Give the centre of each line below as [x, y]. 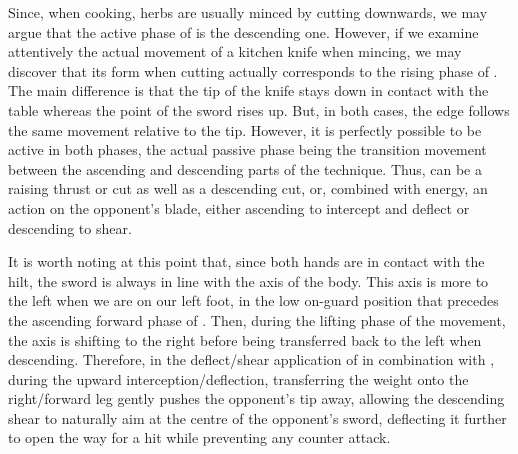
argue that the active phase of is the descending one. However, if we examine [243, 31]
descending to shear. [70, 227]
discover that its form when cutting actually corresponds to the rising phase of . [253, 70]
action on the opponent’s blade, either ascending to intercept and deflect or [239, 207]
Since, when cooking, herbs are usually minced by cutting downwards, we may [248, 12]
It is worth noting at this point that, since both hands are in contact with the [246, 261]
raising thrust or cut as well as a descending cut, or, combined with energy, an [248, 188]
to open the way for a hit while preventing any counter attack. [199, 437]
